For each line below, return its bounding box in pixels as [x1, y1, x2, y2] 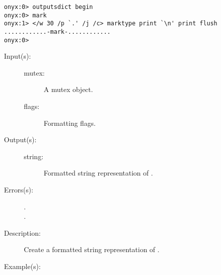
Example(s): [4, 261, 41, 271]
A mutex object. [44, 84, 93, 94]
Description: [4, 227, 41, 238]
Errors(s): [4, 184, 33, 195]
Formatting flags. [44, 117, 96, 128]
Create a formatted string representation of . [24, 244, 159, 255]
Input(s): [4, 51, 31, 61]
